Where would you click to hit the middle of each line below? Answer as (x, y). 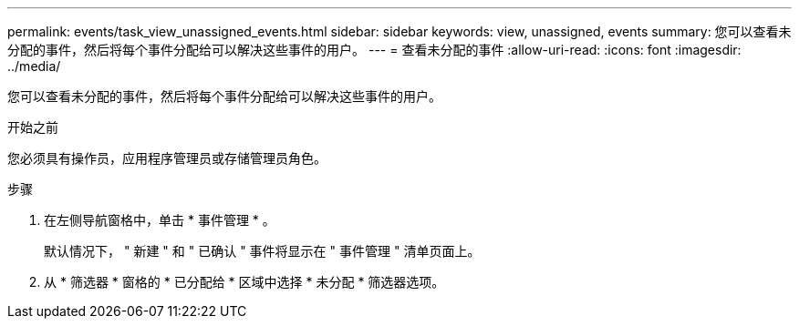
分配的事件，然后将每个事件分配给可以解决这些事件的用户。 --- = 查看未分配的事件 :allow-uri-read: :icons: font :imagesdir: (374, 50)
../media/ (34, 66)
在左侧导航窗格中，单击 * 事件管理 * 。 (160, 220)
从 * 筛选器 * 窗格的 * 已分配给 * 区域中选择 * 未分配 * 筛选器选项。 (244, 282)
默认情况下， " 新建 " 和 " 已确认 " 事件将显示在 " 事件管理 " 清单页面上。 (262, 251)
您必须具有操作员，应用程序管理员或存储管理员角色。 (167, 158)
